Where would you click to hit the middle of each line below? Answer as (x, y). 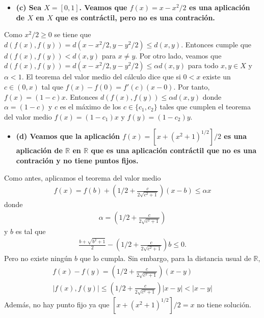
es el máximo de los (90, 107)
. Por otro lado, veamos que (178, 55)
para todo (203, 65)
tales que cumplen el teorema (205, 107)
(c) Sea (29, 7)
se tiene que (73, 34)
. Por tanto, (192, 86)
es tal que (31, 231)
